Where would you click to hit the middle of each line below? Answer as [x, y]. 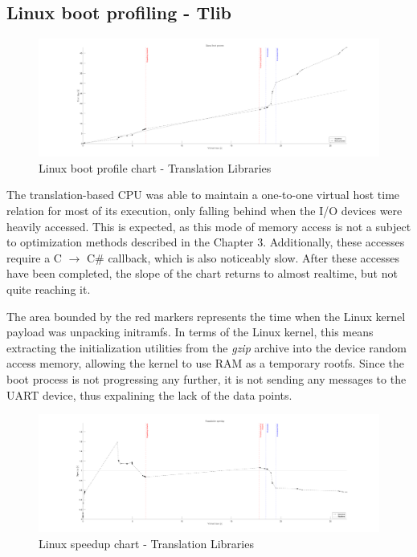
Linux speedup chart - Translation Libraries [146, 543]
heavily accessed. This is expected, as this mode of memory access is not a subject [209, 226]
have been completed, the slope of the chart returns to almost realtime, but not [202, 273]
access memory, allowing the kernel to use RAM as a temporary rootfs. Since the [205, 363]
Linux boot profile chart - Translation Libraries [155, 167]
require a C [34, 257]
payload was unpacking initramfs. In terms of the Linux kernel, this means [190, 332]
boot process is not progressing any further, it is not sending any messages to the [206, 378]
